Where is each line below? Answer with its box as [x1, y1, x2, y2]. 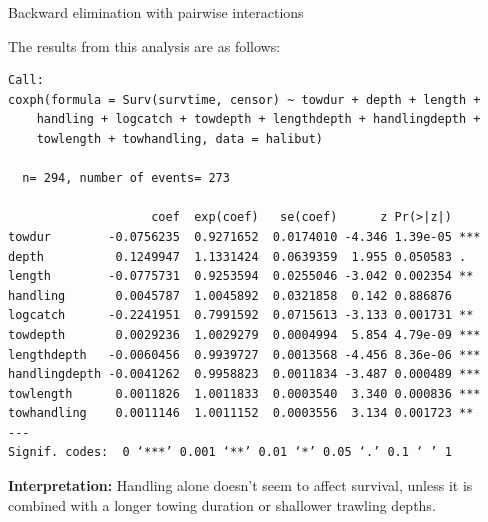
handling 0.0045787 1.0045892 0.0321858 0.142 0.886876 [8, 288, 452, 303]
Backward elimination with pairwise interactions [8, 2, 304, 22]
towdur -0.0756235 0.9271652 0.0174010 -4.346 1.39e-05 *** [8, 229, 481, 244]
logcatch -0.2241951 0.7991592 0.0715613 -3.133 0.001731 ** [8, 308, 474, 323]
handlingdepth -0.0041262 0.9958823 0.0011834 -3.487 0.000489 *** [8, 367, 481, 382]
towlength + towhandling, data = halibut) [36, 131, 323, 146]
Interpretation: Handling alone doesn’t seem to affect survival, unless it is [8, 475, 473, 496]
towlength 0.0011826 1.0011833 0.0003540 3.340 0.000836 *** [8, 386, 481, 401]
